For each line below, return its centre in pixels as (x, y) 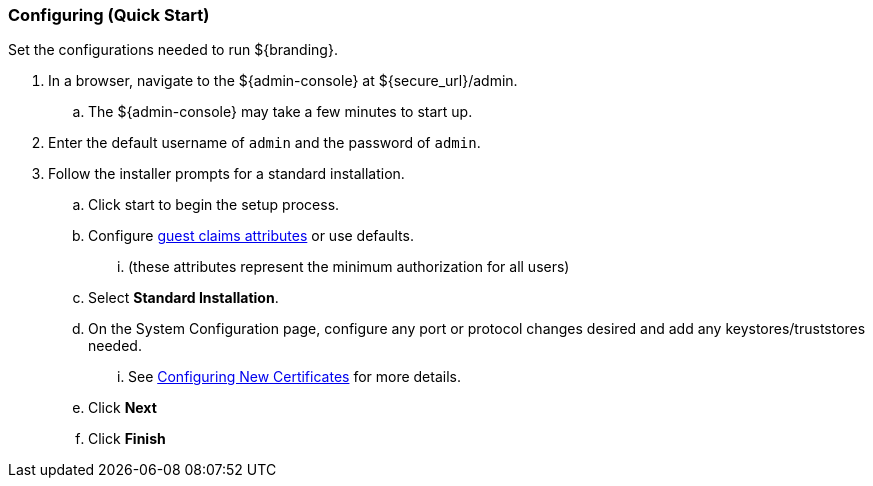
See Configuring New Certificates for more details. (294, 377)
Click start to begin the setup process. (214, 205)
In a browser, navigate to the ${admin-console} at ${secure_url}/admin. (283, 81)
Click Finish (127, 439)
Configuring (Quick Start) (109, 15)
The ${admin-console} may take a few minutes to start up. (280, 112)
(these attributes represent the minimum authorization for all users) (349, 267)
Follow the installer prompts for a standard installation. (226, 174)
